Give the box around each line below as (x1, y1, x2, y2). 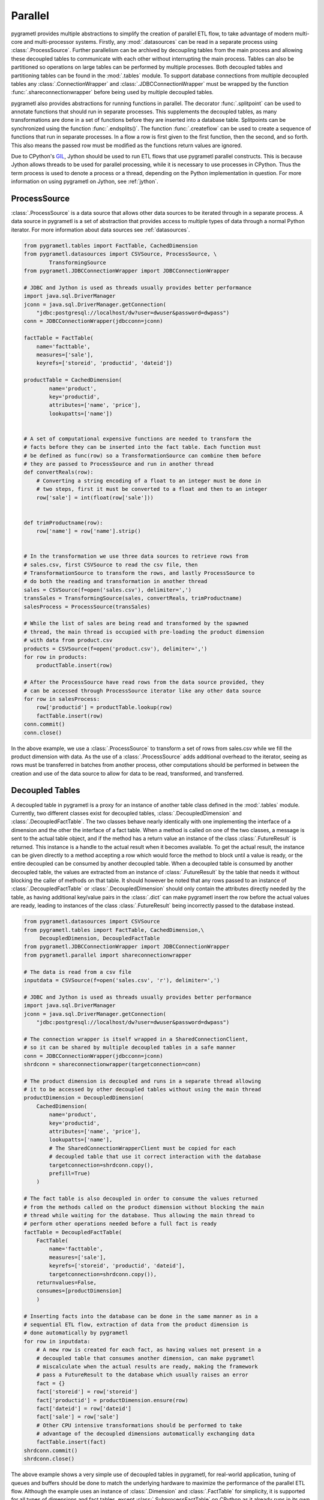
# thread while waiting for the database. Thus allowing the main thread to (23, 1212, 255, 1219)
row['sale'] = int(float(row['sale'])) (36, 494, 154, 501)
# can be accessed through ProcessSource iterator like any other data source (23, 687, 261, 694)
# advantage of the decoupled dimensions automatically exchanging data (36, 1430, 255, 1437)
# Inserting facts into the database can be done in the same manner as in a (23, 1313, 258, 1319)
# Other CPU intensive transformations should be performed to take (36, 1422, 242, 1429)
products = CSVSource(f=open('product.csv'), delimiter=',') (23, 645, 208, 652)
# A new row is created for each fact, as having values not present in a (36, 1346, 261, 1353)
